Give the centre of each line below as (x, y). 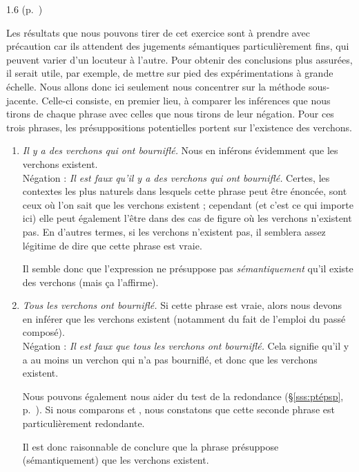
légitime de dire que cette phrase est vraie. (112, 245)
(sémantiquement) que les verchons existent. (116, 460)
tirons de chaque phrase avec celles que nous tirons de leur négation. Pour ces (170, 114)
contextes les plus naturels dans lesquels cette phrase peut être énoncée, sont (185, 191)
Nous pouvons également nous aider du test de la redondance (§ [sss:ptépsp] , (183, 396)
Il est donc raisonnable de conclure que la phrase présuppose (151, 446)
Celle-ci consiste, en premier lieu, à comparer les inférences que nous (186, 100)
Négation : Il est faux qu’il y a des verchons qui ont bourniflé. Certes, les (176, 177)
